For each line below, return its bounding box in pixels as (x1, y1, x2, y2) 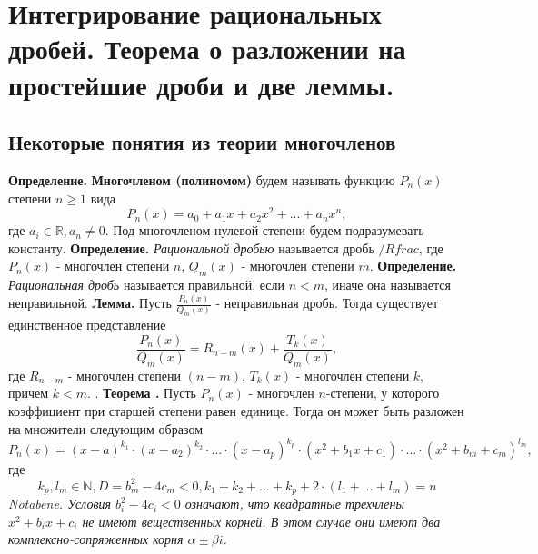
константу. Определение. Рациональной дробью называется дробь (8, 238, 374, 257)
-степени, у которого (325, 383, 440, 402)
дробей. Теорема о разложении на (8, 30, 406, 67)
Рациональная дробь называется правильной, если (8, 275, 284, 294)
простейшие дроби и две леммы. (8, 65, 394, 103)
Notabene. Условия (8, 494, 111, 513)
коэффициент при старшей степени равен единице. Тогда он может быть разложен (8, 401, 464, 420)
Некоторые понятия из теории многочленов (8, 128, 396, 156)
